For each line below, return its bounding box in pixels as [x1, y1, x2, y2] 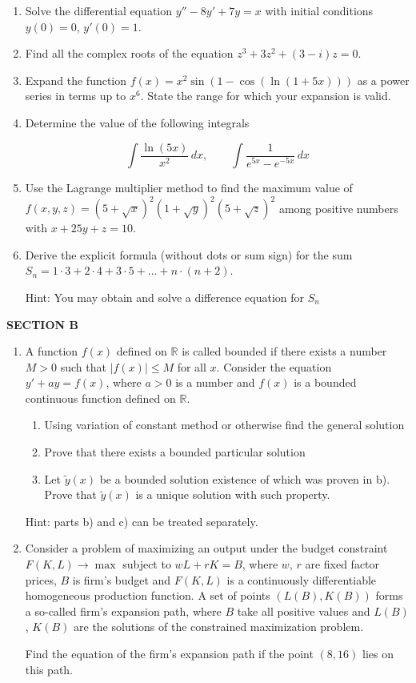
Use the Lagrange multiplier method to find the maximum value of [25, 179, 353, 196]
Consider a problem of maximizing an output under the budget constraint [25, 540, 388, 556]
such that [60, 358, 106, 375]
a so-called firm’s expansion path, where [25, 602, 222, 619]
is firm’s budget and [72, 571, 171, 588]
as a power [357, 71, 410, 88]
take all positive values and [237, 602, 370, 619]
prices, [25, 571, 57, 588]
